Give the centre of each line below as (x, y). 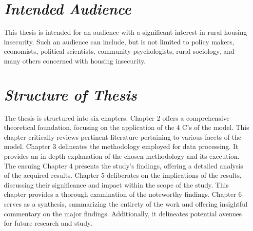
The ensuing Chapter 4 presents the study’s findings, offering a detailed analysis (124, 165)
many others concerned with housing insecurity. (75, 60)
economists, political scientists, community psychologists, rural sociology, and (119, 51)
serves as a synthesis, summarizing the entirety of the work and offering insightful (126, 203)
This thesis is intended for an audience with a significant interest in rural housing (126, 32)
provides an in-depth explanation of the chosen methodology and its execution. (122, 156)
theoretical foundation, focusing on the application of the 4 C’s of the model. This (126, 127)
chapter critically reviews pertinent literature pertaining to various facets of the (123, 136)
